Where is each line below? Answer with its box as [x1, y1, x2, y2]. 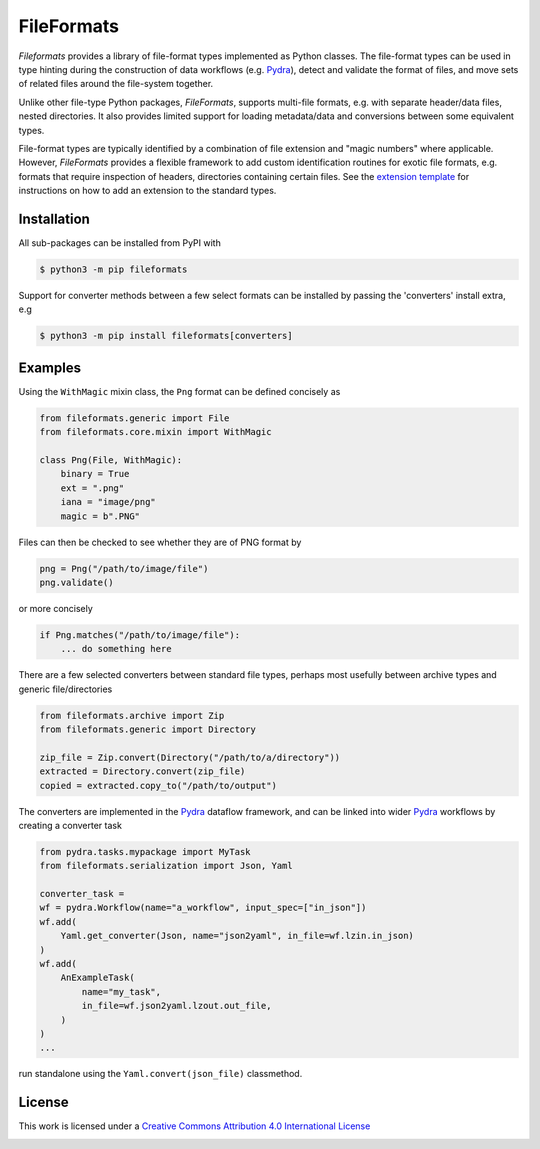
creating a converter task [18, 819, 122, 831]
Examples [18, 359, 82, 376]
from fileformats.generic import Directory [39, 724, 257, 735]
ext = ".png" [60, 482, 125, 494]
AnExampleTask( [60, 972, 135, 984]
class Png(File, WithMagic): [39, 454, 183, 465]
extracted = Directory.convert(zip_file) [39, 766, 246, 777]
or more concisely [18, 602, 94, 614]
